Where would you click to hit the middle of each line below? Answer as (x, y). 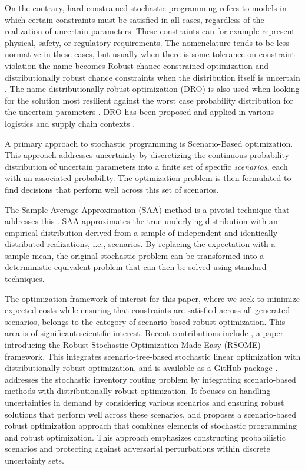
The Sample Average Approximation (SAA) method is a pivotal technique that (147, 209)
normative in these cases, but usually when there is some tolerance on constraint (150, 54)
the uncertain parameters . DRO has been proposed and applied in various (140, 112)
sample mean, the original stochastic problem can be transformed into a (135, 255)
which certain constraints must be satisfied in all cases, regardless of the (135, 19)
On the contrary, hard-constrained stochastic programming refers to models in (146, 8)
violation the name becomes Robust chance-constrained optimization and (137, 65)
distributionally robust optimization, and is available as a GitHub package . (141, 368)
